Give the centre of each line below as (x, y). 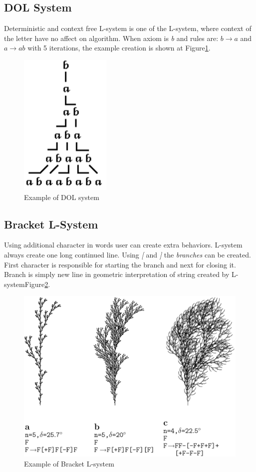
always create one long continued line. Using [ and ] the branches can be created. (128, 254)
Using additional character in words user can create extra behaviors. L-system (123, 245)
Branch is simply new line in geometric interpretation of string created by (117, 274)
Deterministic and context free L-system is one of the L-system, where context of (128, 28)
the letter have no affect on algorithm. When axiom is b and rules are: (111, 38)
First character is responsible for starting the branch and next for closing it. (120, 264)
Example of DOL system (62, 197)
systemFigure (24, 284)
